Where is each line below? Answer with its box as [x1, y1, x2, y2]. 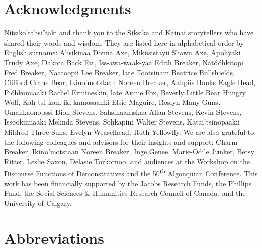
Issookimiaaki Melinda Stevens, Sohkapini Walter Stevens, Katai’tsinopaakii [4, 116, 240, 127]
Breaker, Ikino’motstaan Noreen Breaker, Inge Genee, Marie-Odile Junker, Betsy [4, 146, 254, 157]
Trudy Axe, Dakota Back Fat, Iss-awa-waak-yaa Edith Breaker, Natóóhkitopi [4, 57, 243, 67]
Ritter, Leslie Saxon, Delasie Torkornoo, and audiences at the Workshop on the [4, 156, 250, 167]
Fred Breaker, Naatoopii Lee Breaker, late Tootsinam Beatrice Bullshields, [4, 67, 235, 77]
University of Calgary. [4, 197, 72, 208]
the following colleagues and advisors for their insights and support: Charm [4, 136, 238, 147]
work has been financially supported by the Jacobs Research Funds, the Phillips [4, 178, 252, 188]
